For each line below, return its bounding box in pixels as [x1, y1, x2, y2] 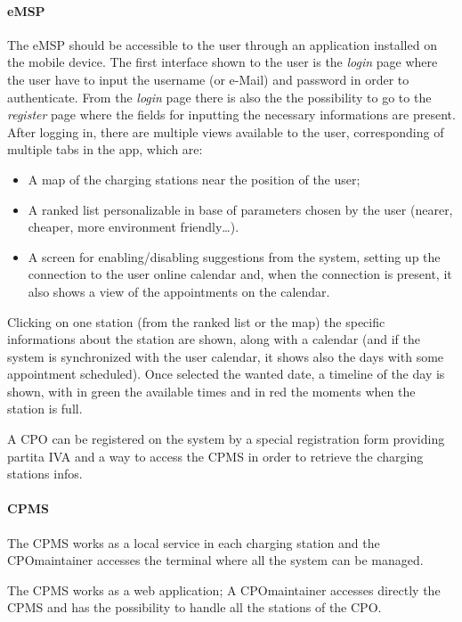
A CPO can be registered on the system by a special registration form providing [7, 430, 445, 448]
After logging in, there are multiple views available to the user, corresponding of [7, 122, 444, 141]
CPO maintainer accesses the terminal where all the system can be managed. [7, 551, 424, 569]
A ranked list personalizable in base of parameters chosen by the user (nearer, [28, 200, 453, 218]
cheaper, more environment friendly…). [28, 217, 239, 236]
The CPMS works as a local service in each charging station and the [7, 533, 380, 552]
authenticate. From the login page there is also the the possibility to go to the [7, 87, 432, 106]
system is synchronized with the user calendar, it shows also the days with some [7, 347, 444, 365]
